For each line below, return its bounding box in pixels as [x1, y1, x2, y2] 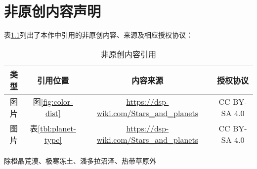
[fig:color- [41, 96, 73, 108]
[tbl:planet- [38, 123, 76, 134]
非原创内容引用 [100, 48, 156, 60]
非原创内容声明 [4, 1, 101, 21]
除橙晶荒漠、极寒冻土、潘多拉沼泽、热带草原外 [4, 155, 156, 166]
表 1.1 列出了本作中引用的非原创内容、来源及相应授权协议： [4, 30, 193, 40]
